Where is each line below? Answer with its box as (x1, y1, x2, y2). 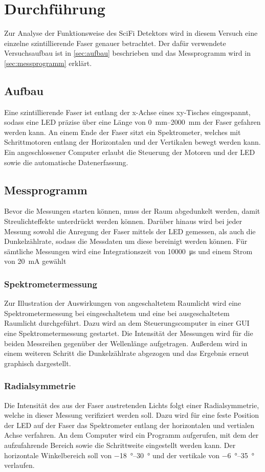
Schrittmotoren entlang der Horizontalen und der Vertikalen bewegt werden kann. (4, 137, 261, 147)
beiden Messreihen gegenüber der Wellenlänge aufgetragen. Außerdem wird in (4, 338, 248, 348)
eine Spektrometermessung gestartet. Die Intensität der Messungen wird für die (4, 328, 253, 339)
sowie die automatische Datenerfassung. (4, 156, 128, 167)
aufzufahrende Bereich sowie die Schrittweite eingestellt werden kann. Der (4, 440, 236, 450)
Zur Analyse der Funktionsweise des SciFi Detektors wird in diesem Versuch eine (4, 28, 258, 38)
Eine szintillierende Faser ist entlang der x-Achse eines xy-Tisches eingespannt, (4, 106, 251, 117)
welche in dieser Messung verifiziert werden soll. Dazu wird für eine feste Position (4, 410, 259, 420)
